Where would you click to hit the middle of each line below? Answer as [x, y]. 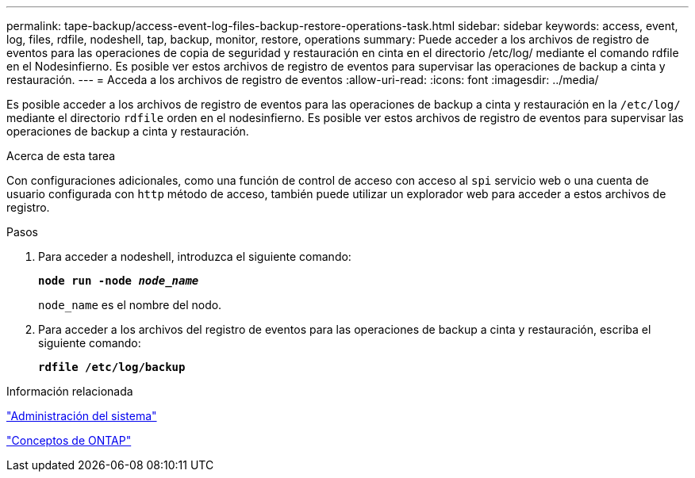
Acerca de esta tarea [61, 156]
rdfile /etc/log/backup [112, 367]
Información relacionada [70, 391]
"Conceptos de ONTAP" [69, 440]
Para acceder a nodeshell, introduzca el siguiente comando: [195, 256]
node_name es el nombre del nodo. [130, 305]
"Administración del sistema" [82, 416]
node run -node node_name [119, 281]
